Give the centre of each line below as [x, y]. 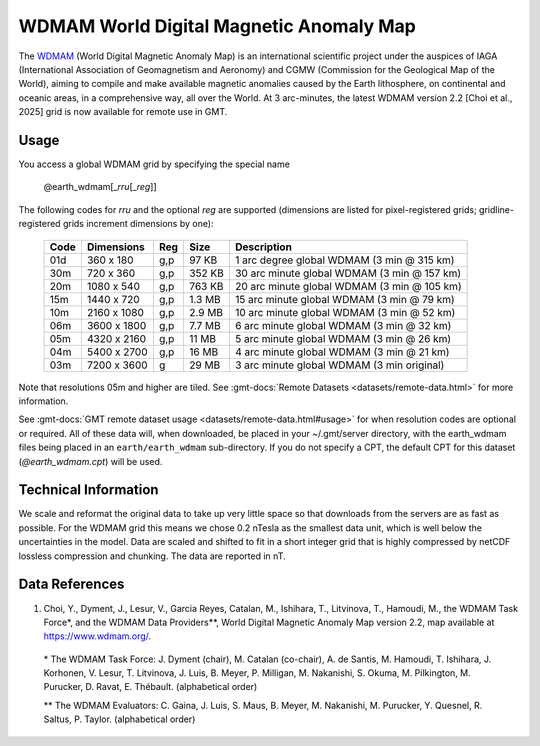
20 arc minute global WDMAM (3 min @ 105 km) [348, 286]
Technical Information [88, 490]
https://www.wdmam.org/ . [97, 636]
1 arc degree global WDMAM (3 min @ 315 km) [345, 260]
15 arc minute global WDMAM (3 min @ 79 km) [345, 299]
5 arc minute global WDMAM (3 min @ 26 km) [343, 338]
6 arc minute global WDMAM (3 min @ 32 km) [343, 325]
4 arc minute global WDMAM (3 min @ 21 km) [342, 352]
